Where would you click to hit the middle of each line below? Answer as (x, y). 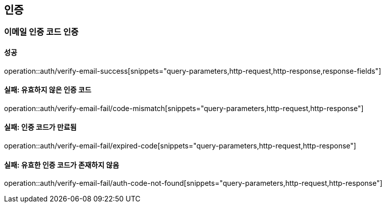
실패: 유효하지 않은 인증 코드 (48, 90)
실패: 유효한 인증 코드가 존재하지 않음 (62, 165)
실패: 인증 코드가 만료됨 (40, 127)
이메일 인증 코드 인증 (41, 32)
